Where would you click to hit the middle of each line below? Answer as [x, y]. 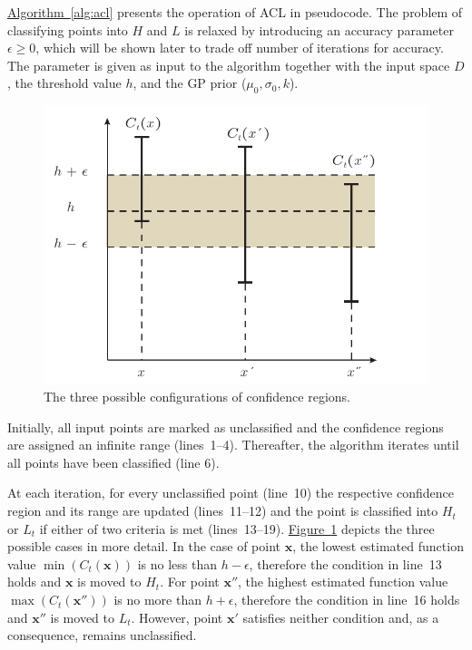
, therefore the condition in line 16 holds [347, 600]
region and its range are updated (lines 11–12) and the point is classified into [223, 511]
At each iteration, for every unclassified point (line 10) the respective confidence [231, 493]
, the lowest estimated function [378, 546]
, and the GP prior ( [190, 83]
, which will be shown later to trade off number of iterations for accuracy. [240, 48]
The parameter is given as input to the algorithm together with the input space [229, 65]
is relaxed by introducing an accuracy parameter [319, 29]
